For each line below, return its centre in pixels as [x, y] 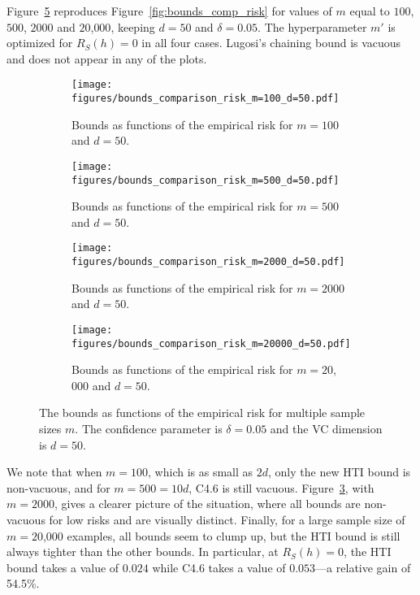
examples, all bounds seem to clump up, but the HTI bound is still [234, 535]
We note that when [54, 472]
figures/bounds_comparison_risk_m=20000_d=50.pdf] [211, 343]
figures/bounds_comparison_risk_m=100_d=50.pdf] [206, 99]
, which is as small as [201, 472]
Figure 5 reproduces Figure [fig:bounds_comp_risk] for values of [169, 11]
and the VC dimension [326, 428]
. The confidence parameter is [149, 428]
